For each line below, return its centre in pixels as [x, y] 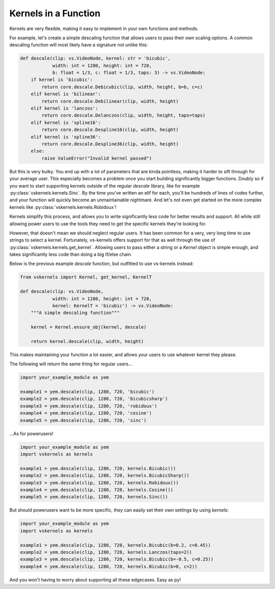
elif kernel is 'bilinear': [66, 94]
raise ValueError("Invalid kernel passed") [97, 158]
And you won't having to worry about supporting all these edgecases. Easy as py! [95, 580]
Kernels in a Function [55, 13]
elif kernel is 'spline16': [66, 123]
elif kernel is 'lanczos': [65, 109]
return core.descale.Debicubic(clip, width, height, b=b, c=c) [122, 87]
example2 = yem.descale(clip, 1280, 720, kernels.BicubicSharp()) [105, 476]
